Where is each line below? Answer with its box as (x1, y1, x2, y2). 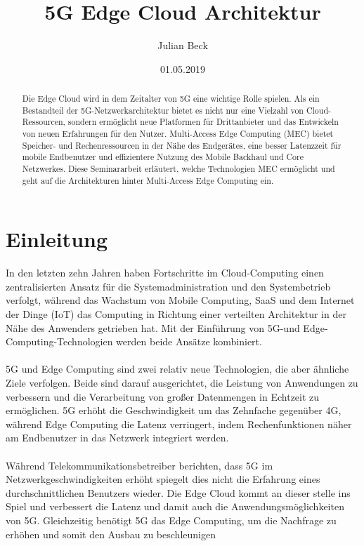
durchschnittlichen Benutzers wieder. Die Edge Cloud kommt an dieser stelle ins (6, 485, 351, 500)
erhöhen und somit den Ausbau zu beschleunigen (6, 526, 216, 541)
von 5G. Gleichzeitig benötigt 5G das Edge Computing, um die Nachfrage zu (6, 512, 337, 527)
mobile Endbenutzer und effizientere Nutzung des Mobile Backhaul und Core (22, 151, 304, 163)
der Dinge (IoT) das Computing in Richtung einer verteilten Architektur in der (6, 307, 346, 321)
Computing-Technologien (6, 334, 113, 349)
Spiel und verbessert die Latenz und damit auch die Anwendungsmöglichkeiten (6, 499, 344, 514)
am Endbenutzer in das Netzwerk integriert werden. (6, 430, 229, 445)
